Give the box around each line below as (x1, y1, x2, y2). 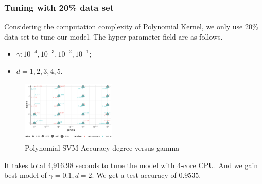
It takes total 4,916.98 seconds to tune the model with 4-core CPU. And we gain (4, 159, 258, 170)
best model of (4, 170, 47, 180)
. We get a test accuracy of (92, 170, 177, 180)
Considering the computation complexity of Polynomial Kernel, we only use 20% (4, 21, 258, 32)
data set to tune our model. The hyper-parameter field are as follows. (4, 31, 223, 42)
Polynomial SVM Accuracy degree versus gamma (25, 142, 180, 153)
